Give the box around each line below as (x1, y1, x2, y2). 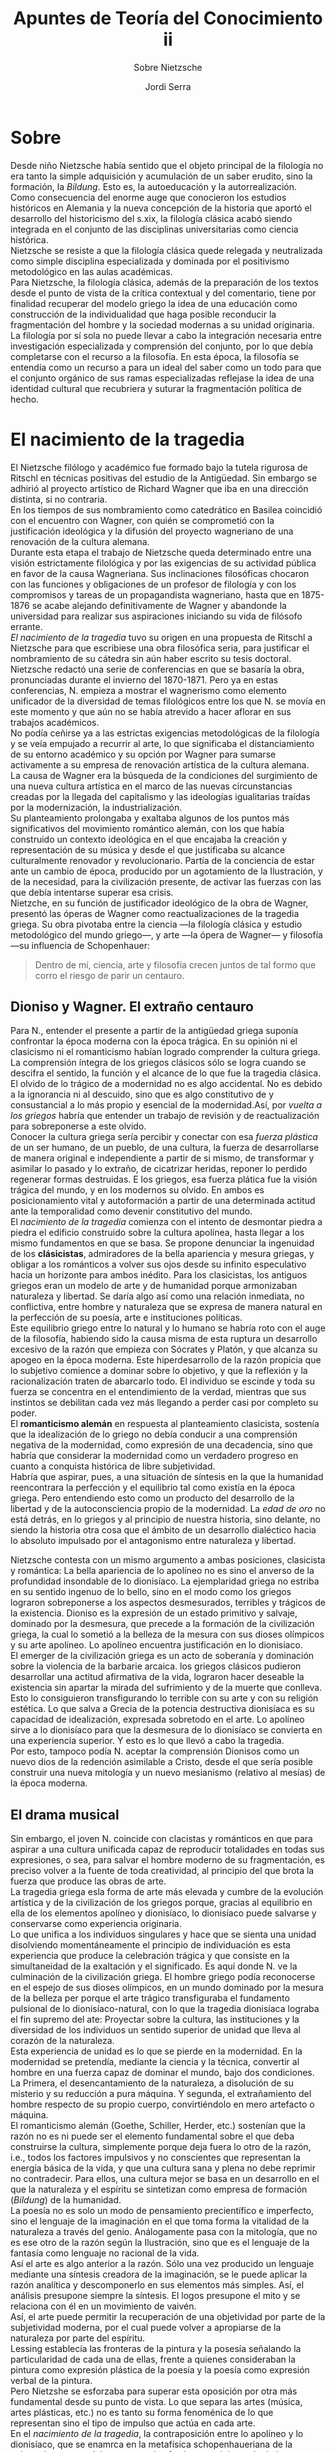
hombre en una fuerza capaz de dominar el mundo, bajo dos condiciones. (10, 2067, 315, 2079)
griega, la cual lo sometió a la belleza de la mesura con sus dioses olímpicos (10, 1628, 325, 1641)
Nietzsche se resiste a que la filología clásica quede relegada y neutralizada (10, 244, 323, 256)
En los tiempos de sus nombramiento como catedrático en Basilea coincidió (10, 503, 323, 516)
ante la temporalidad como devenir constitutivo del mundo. (10, 1205, 253, 1217)
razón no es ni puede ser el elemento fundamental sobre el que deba (10, 2130, 295, 2142)
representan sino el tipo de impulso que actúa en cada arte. (10, 2417, 256, 2429)
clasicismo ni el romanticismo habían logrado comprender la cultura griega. (10, 1046, 321, 1058)
